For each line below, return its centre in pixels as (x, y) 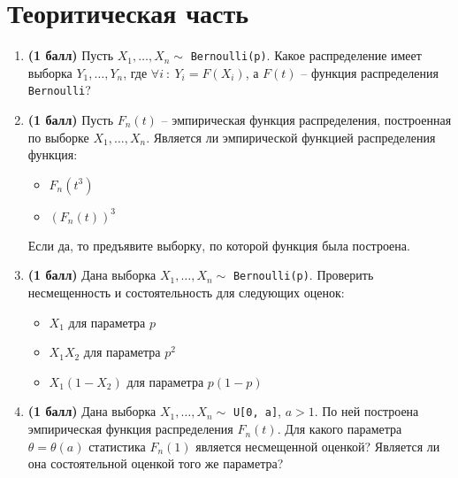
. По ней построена (366, 411)
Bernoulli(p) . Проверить (303, 275)
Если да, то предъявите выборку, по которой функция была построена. (219, 245)
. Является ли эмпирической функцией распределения (291, 137)
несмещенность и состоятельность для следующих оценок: (186, 293)
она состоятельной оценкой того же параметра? (156, 463)
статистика (117, 446)
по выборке (58, 137)
